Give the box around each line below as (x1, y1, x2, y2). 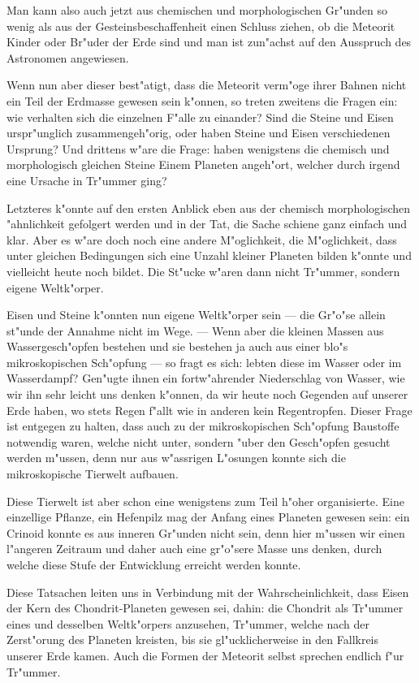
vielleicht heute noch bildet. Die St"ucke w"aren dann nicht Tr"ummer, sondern (6, 262, 400, 279)
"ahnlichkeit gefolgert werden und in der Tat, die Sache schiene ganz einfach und (6, 215, 408, 232)
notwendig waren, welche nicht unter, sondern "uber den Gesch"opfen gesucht (6, 433, 391, 450)
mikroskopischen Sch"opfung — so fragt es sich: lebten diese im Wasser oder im (6, 353, 402, 370)
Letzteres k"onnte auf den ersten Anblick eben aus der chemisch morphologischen (6, 199, 411, 216)
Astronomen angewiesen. (6, 49, 129, 66)
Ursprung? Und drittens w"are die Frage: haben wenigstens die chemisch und (6, 140, 390, 157)
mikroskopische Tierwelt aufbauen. (6, 465, 179, 482)
